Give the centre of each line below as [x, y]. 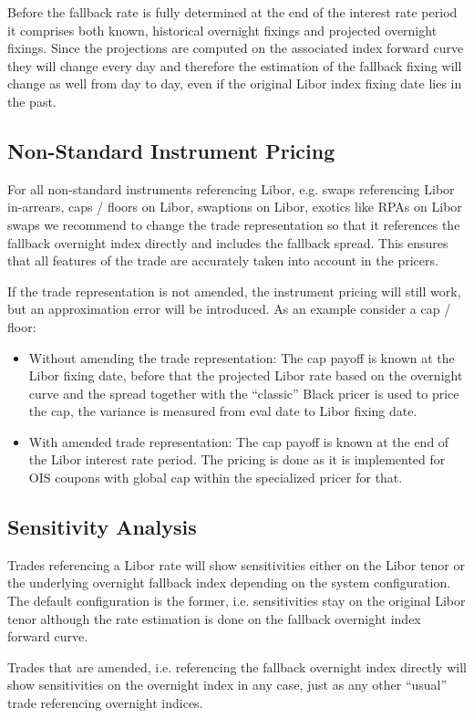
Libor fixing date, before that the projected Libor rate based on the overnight [246, 375]
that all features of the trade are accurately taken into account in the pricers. [223, 260]
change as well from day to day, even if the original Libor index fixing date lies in [235, 83]
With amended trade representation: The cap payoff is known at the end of [239, 441]
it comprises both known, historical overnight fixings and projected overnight [222, 30]
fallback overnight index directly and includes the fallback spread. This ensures [228, 242]
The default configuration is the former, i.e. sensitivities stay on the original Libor [237, 601]
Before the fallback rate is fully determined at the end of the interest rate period [232, 12]
